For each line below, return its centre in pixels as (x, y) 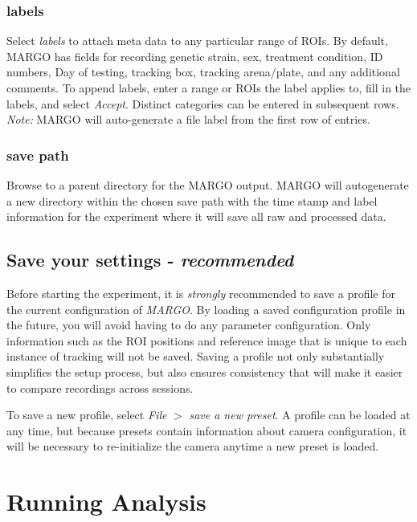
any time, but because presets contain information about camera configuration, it (207, 430)
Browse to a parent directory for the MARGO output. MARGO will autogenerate (208, 185)
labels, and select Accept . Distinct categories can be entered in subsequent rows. (203, 103)
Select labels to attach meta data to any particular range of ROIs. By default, (197, 41)
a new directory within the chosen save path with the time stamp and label (192, 200)
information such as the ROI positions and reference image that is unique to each (207, 340)
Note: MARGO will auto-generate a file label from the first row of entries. (188, 119)
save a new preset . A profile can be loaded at (300, 415)
